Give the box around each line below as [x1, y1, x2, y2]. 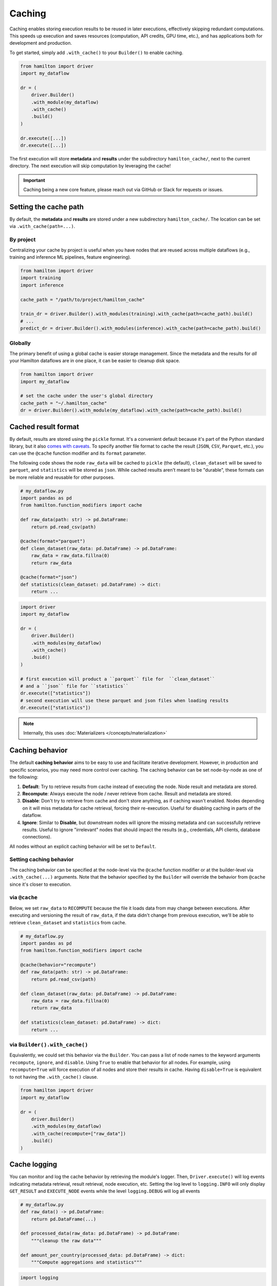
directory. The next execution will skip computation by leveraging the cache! [9, 163, 171, 169]
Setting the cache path [9, 202, 84, 211]
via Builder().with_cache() [9, 1041, 88, 1048]
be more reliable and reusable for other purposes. [9, 474, 115, 480]
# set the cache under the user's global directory [20, 393, 153, 399]
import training [20, 275, 62, 281]
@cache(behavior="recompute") [20, 962, 96, 968]
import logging [20, 1275, 58, 1280]
